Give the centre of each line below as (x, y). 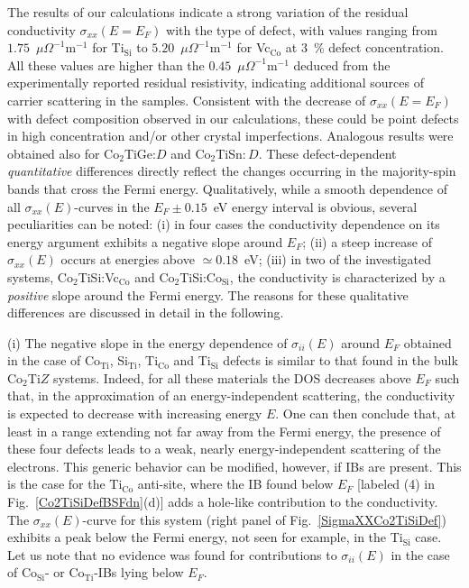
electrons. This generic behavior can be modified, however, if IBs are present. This (234, 466)
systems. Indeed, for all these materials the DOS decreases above (232, 377)
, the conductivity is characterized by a (337, 276)
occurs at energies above (128, 259)
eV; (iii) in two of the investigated (338, 259)
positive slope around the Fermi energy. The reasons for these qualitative (208, 294)
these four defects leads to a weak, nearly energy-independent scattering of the (224, 449)
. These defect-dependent (327, 153)
